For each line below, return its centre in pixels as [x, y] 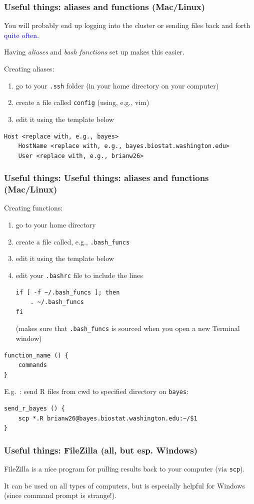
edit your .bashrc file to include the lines [79, 275]
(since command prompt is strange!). [60, 495]
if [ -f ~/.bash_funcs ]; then [68, 292]
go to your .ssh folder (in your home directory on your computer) [117, 85]
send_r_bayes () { [34, 408]
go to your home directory [56, 225]
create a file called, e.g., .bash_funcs [73, 241]
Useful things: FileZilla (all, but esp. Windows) [101, 450]
